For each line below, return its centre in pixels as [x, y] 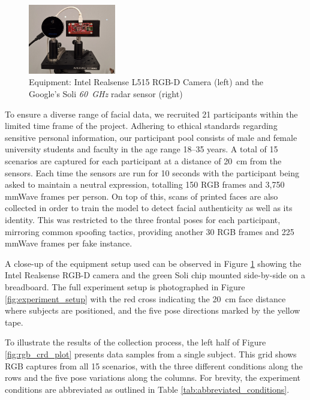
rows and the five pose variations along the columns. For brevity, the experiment [153, 378]
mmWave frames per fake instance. [69, 243]
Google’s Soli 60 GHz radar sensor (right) [106, 94]
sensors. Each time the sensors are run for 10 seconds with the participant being [152, 172]
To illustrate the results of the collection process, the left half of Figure [136, 342]
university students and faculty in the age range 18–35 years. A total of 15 [142, 149]
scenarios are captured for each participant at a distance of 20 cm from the [143, 161]
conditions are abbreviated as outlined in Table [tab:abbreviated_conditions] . [147, 389]
